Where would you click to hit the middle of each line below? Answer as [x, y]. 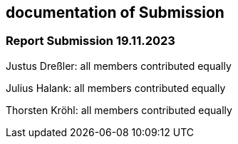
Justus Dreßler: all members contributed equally [119, 66]
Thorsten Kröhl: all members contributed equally [119, 110]
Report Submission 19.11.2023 [90, 41]
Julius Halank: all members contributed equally [116, 88]
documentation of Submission [115, 12]
